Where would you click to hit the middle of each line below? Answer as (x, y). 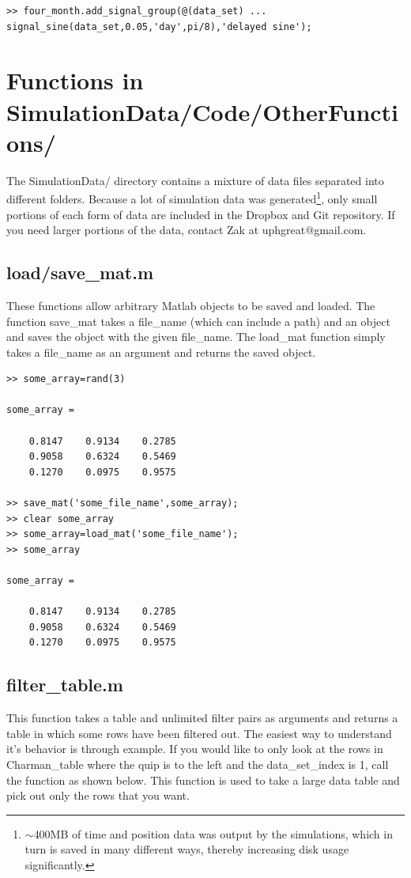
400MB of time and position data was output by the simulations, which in (213, 833)
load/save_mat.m (80, 272)
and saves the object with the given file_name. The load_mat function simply (196, 337)
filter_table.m (65, 685)
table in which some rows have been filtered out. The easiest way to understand (199, 733)
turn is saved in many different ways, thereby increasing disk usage (187, 849)
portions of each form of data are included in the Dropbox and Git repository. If (201, 214)
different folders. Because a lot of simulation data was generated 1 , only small (192, 197)
